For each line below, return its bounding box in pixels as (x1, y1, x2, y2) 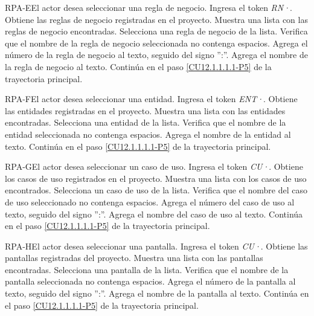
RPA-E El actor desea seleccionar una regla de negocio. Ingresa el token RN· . (5, 1, 292, 13)
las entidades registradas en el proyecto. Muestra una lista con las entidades (5, 104, 286, 117)
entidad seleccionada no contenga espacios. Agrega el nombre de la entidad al (5, 127, 291, 140)
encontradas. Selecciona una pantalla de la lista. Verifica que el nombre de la (5, 263, 289, 276)
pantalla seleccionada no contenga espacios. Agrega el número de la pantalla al (5, 275, 296, 288)
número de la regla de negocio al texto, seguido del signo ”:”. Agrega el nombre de (5, 48, 308, 61)
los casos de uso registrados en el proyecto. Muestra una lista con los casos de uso (5, 172, 307, 184)
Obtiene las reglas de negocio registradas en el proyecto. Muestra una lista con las (5, 13, 308, 25)
